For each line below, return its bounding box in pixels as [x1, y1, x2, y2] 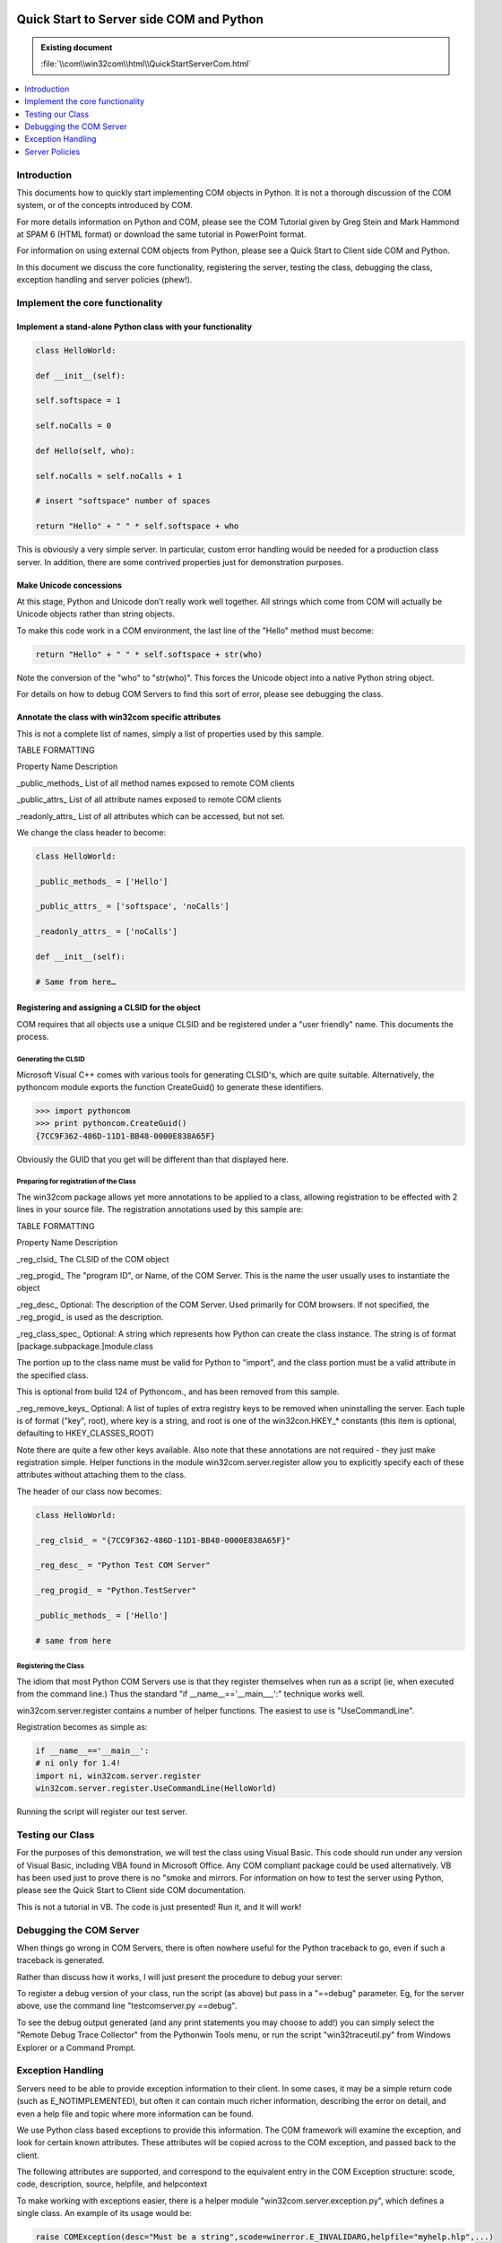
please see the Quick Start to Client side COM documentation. [16, 1885, 247, 1896]
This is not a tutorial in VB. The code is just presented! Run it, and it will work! [16, 1901, 302, 1912]
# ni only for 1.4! [35, 1759, 121, 1768]
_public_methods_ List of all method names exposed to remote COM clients [16, 777, 295, 789]
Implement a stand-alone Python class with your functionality [16, 321, 253, 332]
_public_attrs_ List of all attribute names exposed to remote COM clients [16, 794, 282, 805]
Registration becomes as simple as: [16, 1721, 148, 1732]
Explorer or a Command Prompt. [16, 2042, 136, 2053]
